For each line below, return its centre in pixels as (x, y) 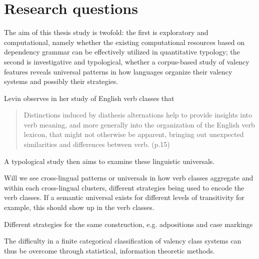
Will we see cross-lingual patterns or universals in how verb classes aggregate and (129, 178)
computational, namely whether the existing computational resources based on (124, 42)
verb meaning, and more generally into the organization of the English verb (139, 124)
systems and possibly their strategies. (61, 81)
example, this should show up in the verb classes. (79, 207)
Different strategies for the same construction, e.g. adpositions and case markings (128, 224)
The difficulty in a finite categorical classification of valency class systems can (123, 241)
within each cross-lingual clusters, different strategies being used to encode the (124, 187)
